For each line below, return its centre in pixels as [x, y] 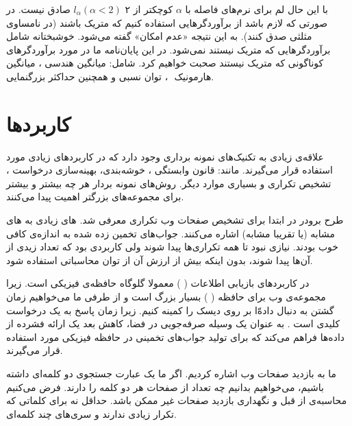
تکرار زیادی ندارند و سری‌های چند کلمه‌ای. [91, 413]
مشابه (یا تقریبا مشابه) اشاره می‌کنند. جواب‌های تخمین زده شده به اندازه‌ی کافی [171, 233]
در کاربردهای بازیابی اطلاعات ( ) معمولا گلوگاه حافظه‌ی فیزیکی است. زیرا [158, 283]
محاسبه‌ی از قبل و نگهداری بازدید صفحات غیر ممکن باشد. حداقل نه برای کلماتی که [177, 400]
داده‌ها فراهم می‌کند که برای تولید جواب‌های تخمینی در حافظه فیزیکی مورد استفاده [176, 336]
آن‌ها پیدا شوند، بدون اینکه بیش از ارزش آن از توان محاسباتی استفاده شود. [160, 260]
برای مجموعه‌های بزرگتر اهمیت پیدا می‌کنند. [95, 197]
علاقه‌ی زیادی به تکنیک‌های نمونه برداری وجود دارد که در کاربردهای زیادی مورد [165, 156]
